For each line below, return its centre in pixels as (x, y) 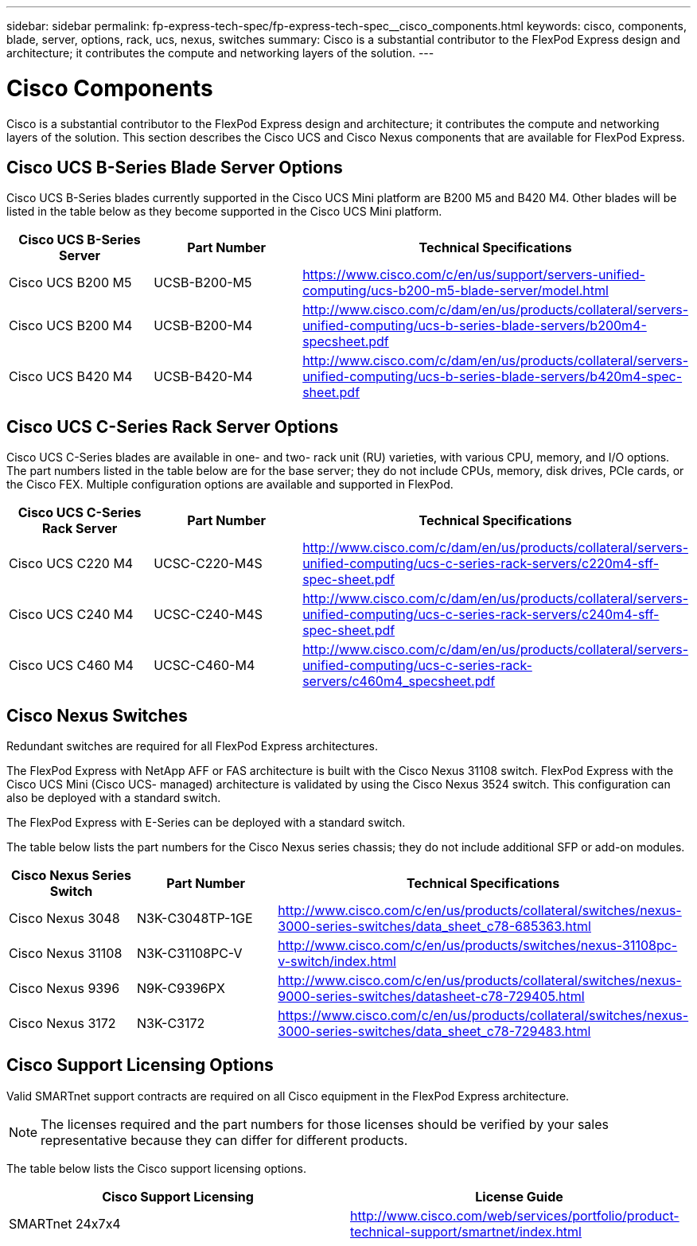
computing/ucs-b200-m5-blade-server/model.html (456, 291)
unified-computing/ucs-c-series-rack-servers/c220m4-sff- (481, 564)
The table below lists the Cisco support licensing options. (156, 1168)
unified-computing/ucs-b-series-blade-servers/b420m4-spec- (493, 377)
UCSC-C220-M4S (208, 564)
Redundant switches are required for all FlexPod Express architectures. (192, 746)
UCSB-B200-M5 (203, 283)
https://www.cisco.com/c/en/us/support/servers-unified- (474, 275)
